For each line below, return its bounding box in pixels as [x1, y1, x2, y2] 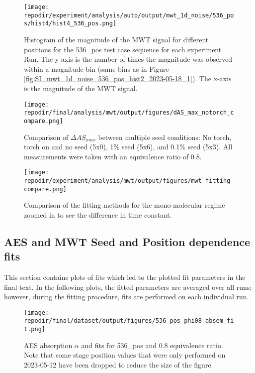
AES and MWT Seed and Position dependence [4, 234, 251, 249]
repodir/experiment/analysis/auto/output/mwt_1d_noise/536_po [24, 11, 234, 19]
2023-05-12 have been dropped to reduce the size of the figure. [24, 359, 213, 370]
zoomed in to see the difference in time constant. [24, 209, 172, 220]
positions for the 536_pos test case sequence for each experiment [24, 44, 222, 54]
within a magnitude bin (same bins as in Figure [24, 63, 169, 74]
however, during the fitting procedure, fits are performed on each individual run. [4, 291, 249, 302]
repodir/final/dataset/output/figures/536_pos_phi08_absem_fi [24, 317, 234, 325]
